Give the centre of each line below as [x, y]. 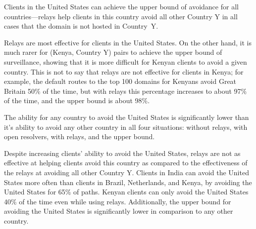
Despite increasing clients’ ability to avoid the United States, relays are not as [122, 153]
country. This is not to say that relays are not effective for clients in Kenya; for [124, 71]
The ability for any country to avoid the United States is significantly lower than [127, 117]
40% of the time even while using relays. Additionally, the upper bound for [118, 201]
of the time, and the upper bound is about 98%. [77, 100]
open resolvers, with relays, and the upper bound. [79, 136]
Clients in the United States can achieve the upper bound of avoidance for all [121, 6]
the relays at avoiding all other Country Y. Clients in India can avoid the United [127, 172]
